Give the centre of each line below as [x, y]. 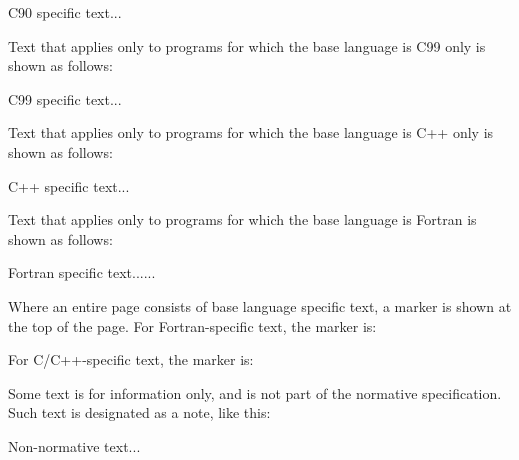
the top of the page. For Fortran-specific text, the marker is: [192, 325]
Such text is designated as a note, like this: [139, 412]
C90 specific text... [65, 12]
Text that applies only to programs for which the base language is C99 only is [247, 45]
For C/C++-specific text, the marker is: [131, 359]
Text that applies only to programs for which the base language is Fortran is [242, 219]
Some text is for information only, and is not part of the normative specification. [255, 392]
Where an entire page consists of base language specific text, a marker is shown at [260, 305]
